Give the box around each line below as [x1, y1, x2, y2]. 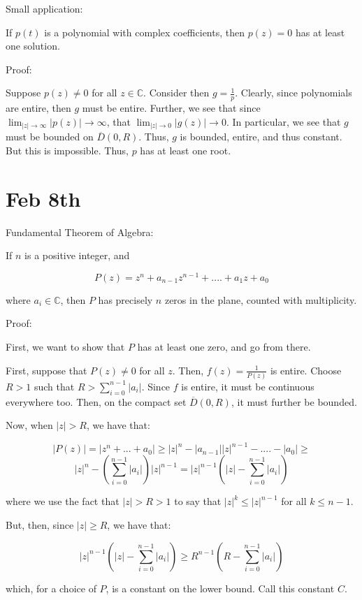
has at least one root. [140, 142, 231, 157]
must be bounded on [6, 129, 94, 144]
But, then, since [6, 518, 74, 532]
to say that [174, 494, 222, 508]
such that [34, 379, 75, 393]
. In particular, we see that [226, 114, 341, 129]
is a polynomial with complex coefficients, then [44, 24, 245, 39]
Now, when [6, 418, 53, 432]
